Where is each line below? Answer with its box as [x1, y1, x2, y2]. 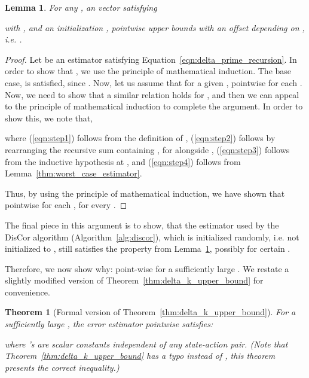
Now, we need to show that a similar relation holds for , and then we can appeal [5, 88, 299, 100]
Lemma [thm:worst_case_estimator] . [5, 167, 142, 179]
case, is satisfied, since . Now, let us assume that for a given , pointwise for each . [5, 76, 302, 89]
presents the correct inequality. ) [5, 361, 120, 373]
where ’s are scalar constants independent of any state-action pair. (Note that [5, 337, 288, 350]
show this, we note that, [5, 111, 93, 124]
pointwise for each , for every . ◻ [5, 199, 127, 211]
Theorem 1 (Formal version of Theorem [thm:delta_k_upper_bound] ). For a [5, 306, 296, 318]
